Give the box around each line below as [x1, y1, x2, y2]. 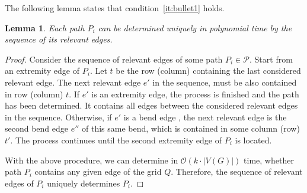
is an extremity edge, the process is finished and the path [91, 87, 299, 100]
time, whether [244, 153, 294, 166]
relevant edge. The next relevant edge [5, 76, 141, 88]
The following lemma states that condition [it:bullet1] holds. [5, 2, 225, 14]
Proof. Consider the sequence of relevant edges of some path [5, 53, 223, 65]
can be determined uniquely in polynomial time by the [98, 21, 292, 34]
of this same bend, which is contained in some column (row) [82, 122, 300, 135]
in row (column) [5, 87, 63, 100]
